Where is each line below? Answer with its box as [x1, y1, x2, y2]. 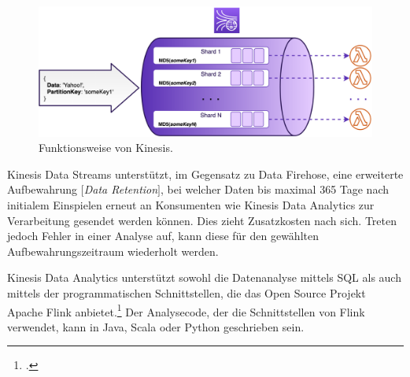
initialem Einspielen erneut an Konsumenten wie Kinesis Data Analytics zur [7, 197, 375, 213]
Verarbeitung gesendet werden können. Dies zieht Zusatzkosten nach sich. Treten [7, 212, 397, 228]
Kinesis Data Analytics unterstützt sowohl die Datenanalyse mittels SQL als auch [7, 269, 401, 286]
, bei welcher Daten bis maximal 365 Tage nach [161, 181, 390, 198]
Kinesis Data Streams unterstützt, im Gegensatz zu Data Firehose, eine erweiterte [7, 165, 404, 182]
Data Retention [83, 181, 158, 198]
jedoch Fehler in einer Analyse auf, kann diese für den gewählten [7, 227, 319, 244]
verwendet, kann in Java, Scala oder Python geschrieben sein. [7, 318, 305, 334]
